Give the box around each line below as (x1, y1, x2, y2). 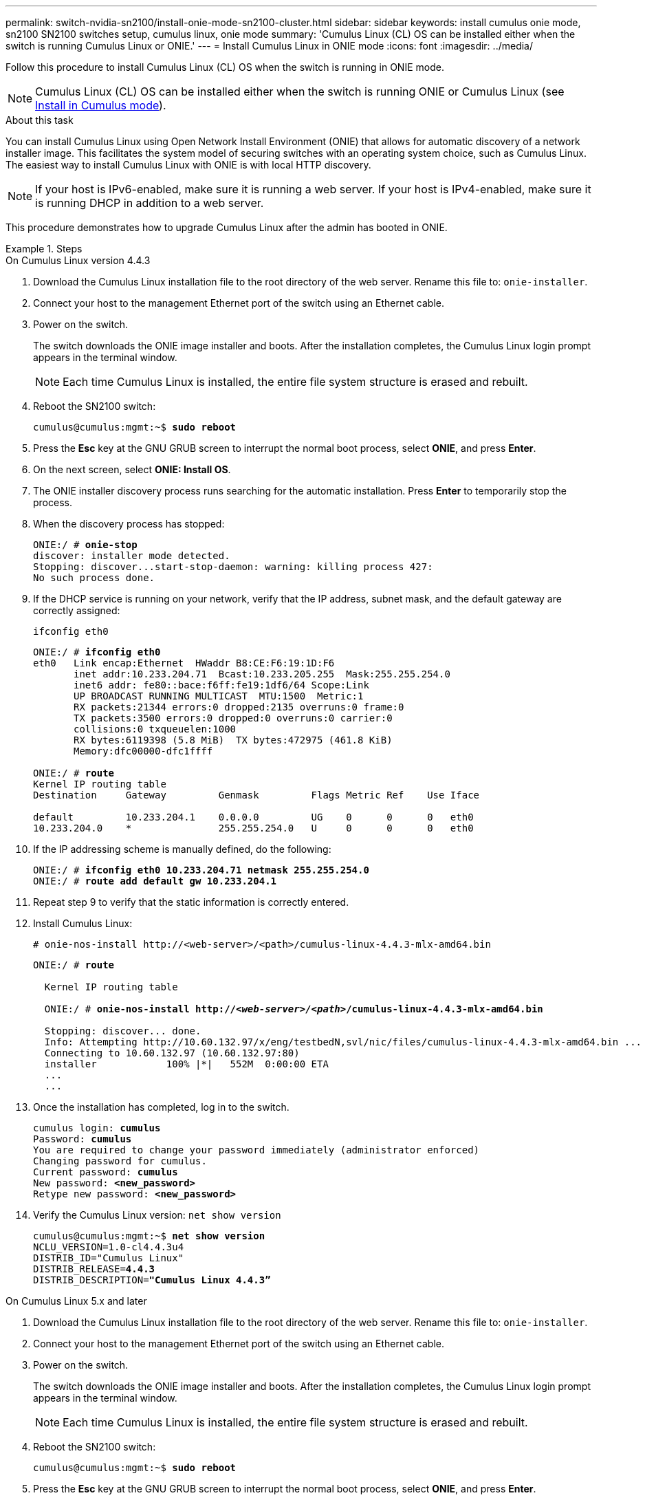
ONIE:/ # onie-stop (33, 539, 138, 550)
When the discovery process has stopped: (33, 518, 225, 530)
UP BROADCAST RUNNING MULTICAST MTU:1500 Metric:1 (74, 691, 364, 702)
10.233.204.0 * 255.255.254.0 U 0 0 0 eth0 (33, 823, 474, 834)
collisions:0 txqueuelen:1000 (74, 724, 237, 735)
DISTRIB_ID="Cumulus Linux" (33, 1252, 184, 1263)
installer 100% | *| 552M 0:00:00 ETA (44, 1058, 329, 1069)
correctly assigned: (33, 605, 120, 616)
